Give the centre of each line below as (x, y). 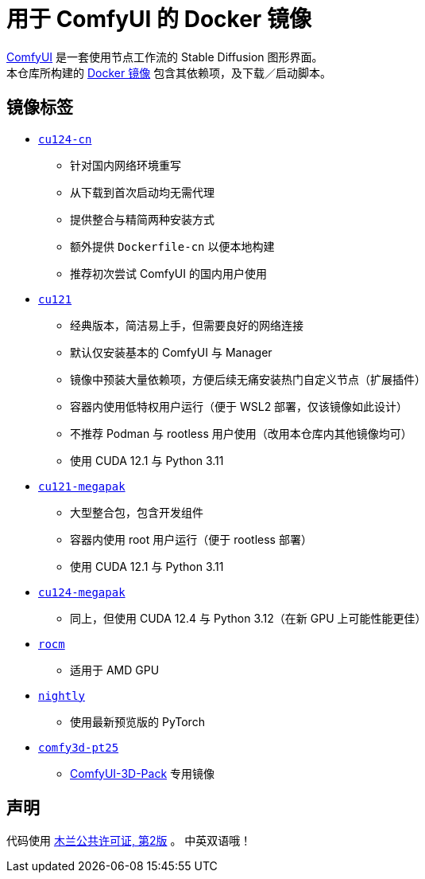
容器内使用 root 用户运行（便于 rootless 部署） (191, 539)
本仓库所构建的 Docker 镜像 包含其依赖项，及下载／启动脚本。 (169, 72)
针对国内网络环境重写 (126, 165)
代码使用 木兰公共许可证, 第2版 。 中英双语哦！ (129, 841)
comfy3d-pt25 (79, 747)
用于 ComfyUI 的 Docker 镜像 (159, 19)
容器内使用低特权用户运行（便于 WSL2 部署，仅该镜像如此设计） (239, 406)
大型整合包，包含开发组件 (137, 512)
